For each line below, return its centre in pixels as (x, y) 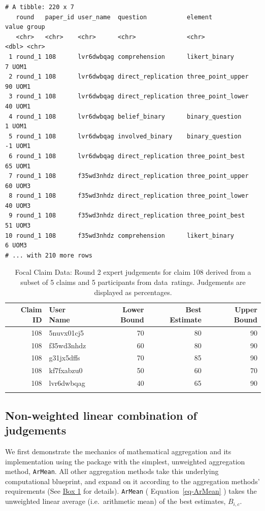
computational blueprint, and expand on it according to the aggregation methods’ (132, 481)
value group (25, 27)
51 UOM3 (18, 226)
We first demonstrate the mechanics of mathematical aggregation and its (118, 451)
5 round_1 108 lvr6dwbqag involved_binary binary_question (125, 136)
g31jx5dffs (64, 358)
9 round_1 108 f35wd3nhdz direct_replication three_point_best (127, 216)
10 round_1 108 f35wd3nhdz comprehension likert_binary (120, 235)
